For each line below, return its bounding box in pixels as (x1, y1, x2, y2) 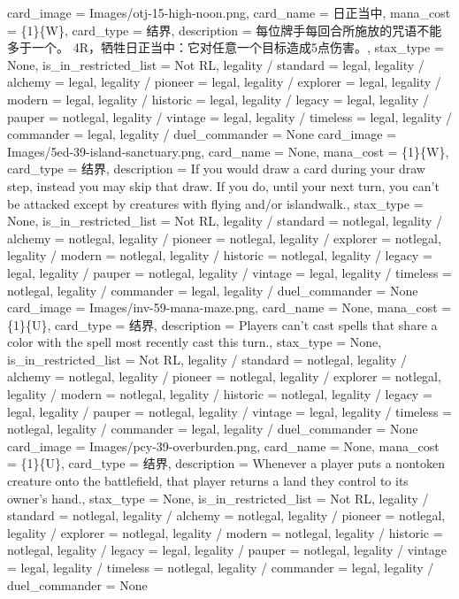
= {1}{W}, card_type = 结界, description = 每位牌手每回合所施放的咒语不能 (7, 20, 442, 39)
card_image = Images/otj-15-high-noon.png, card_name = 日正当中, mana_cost (7, 4, 451, 21)
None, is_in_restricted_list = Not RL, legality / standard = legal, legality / (7, 55, 425, 73)
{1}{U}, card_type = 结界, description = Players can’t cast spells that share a (7, 315, 438, 334)
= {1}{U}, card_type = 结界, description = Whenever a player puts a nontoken (7, 454, 445, 472)
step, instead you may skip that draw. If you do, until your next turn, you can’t (7, 176, 440, 195)
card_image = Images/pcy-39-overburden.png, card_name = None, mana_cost (7, 436, 440, 455)
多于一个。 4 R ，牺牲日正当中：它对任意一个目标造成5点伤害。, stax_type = (7, 38, 444, 57)
